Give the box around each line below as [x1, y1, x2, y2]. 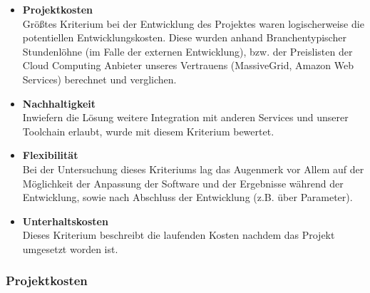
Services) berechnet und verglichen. [22, 71, 177, 86]
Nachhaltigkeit [22, 96, 96, 110]
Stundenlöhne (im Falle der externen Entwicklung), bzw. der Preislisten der [22, 43, 353, 58]
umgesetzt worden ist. [22, 241, 118, 256]
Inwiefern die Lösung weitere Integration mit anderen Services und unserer [22, 110, 349, 125]
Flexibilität [22, 148, 78, 163]
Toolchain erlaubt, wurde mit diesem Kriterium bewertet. [22, 123, 274, 138]
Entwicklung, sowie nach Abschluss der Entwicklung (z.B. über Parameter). [22, 190, 353, 205]
